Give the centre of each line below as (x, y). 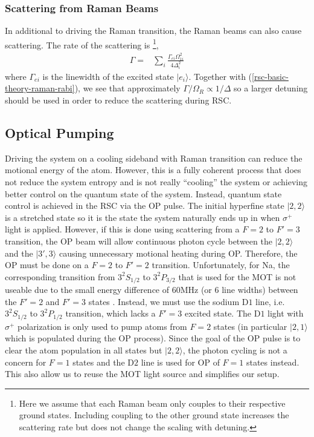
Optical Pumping (59, 133)
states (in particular (250, 326)
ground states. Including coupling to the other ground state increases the (154, 415)
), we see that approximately (127, 88)
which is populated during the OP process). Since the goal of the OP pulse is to (153, 338)
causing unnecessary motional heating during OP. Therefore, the (178, 253)
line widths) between (260, 290)
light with (286, 313)
